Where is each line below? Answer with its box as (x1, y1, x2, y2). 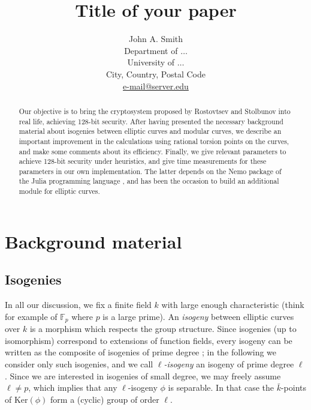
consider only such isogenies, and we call (5, 358, 153, 370)
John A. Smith (128, 32, 183, 45)
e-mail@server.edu (123, 79, 189, 92)
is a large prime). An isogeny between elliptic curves (102, 310, 294, 322)
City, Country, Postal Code (106, 67, 206, 80)
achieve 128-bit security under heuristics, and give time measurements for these (19, 156, 267, 166)
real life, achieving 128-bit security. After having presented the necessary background (19, 116, 283, 126)
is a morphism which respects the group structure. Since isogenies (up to (29, 322, 297, 335)
